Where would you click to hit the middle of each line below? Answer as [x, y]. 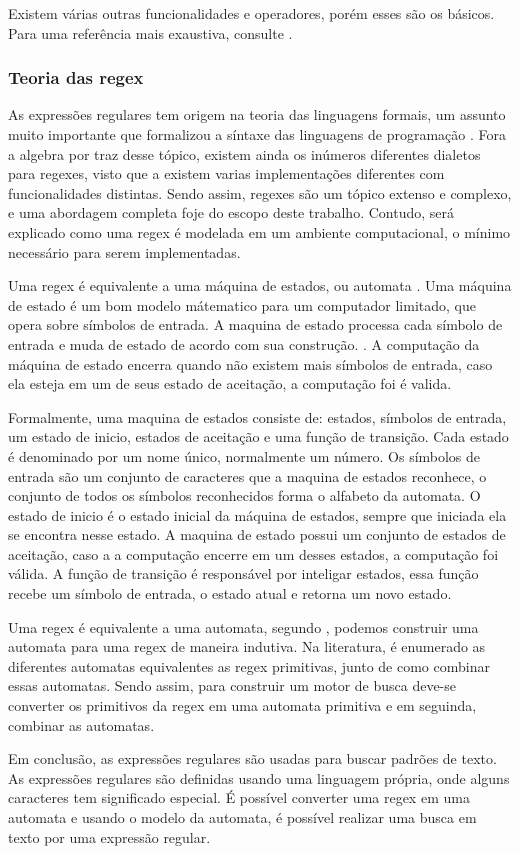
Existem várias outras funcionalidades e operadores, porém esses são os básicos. [251, 13]
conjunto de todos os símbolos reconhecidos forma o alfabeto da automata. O [244, 495]
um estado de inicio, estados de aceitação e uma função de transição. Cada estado [258, 436]
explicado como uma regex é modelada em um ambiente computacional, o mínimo [259, 231]
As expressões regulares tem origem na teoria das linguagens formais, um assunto [257, 114]
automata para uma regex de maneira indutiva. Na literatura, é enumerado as [247, 646]
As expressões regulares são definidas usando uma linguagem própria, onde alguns [259, 777]
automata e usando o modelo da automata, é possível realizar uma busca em [242, 817]
